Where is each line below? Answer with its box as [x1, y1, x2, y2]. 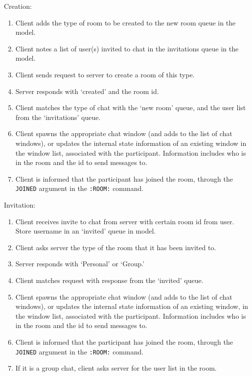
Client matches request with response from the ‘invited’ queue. [15, 275, 204, 285]
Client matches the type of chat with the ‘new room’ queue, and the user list [15, 102, 246, 113]
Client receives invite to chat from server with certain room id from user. [15, 216, 234, 226]
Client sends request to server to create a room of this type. [15, 69, 195, 79]
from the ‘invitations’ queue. [15, 112, 101, 122]
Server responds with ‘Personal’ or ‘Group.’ [15, 258, 145, 269]
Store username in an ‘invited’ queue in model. [15, 226, 156, 236]
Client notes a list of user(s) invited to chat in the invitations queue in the [15, 43, 239, 53]
